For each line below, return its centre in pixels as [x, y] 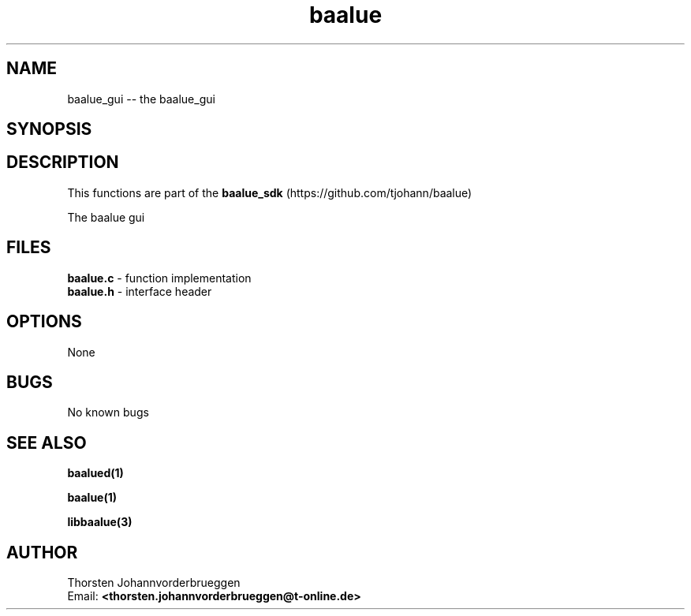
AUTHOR [42, 552]
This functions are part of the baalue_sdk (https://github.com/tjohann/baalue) [270, 192]
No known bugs [108, 413]
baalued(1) [95, 473]
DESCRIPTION [63, 162]
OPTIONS [44, 322]
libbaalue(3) [100, 522]
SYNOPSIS [49, 129]
